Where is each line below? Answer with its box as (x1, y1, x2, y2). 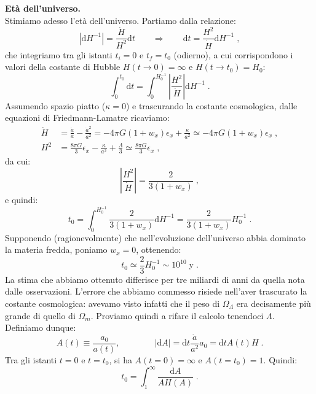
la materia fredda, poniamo (5, 243, 108, 256)
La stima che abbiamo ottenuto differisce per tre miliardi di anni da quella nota (5, 272, 305, 285)
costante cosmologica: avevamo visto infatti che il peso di (5, 296, 220, 309)
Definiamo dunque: (5, 321, 76, 334)
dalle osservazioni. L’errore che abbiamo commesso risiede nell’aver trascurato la (5, 285, 307, 298)
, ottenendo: (136, 243, 181, 256)
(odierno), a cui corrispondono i (173, 48, 293, 61)
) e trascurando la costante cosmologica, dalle (125, 99, 298, 112)
